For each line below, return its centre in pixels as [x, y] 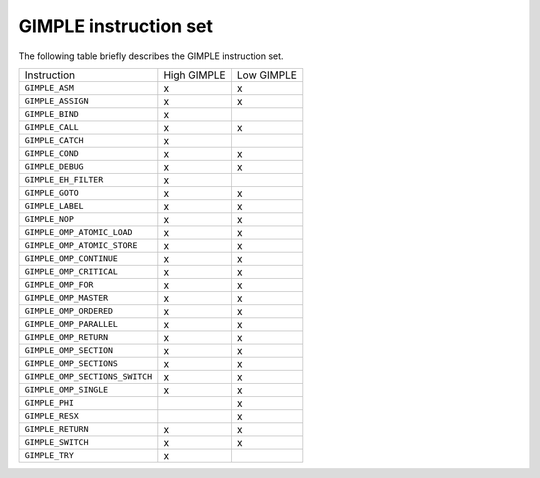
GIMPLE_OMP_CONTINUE [71, 258]
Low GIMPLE [266, 75]
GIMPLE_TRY [49, 455]
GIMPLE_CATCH [54, 140]
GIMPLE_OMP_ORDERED [69, 311]
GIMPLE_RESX [51, 416]
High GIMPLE [194, 75]
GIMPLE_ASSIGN [56, 101]
